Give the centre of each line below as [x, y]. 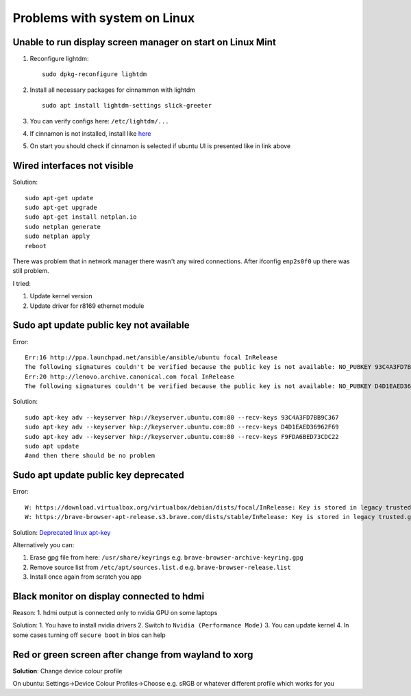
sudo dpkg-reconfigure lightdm [95, 74]
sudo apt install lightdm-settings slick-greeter [127, 106]
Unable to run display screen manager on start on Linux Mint [145, 42]
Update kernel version [61, 296]
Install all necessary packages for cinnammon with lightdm [112, 90]
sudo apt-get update [59, 198]
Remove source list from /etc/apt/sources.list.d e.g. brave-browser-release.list [160, 567]
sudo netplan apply [58, 236]
